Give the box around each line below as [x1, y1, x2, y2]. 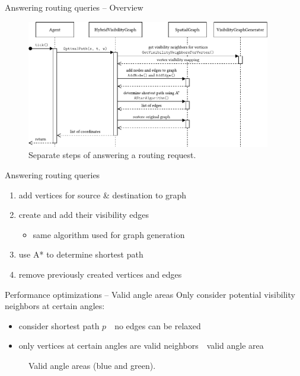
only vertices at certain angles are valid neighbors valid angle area [18, 339, 264, 352]
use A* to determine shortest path [18, 248, 143, 261]
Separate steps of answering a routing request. [28, 149, 196, 161]
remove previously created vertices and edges [18, 268, 182, 280]
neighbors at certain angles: [5, 300, 105, 312]
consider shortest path [18, 319, 100, 332]
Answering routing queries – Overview [5, 1, 143, 13]
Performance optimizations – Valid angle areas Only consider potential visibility [5, 288, 295, 300]
